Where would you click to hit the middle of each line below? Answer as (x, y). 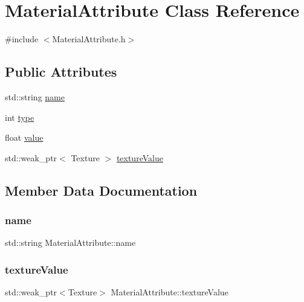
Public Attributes (61, 72)
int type (20, 117)
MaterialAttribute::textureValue (170, 292)
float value (24, 137)
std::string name (35, 96)
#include (22, 39)
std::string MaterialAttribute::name (70, 243)
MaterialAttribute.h (89, 39)
